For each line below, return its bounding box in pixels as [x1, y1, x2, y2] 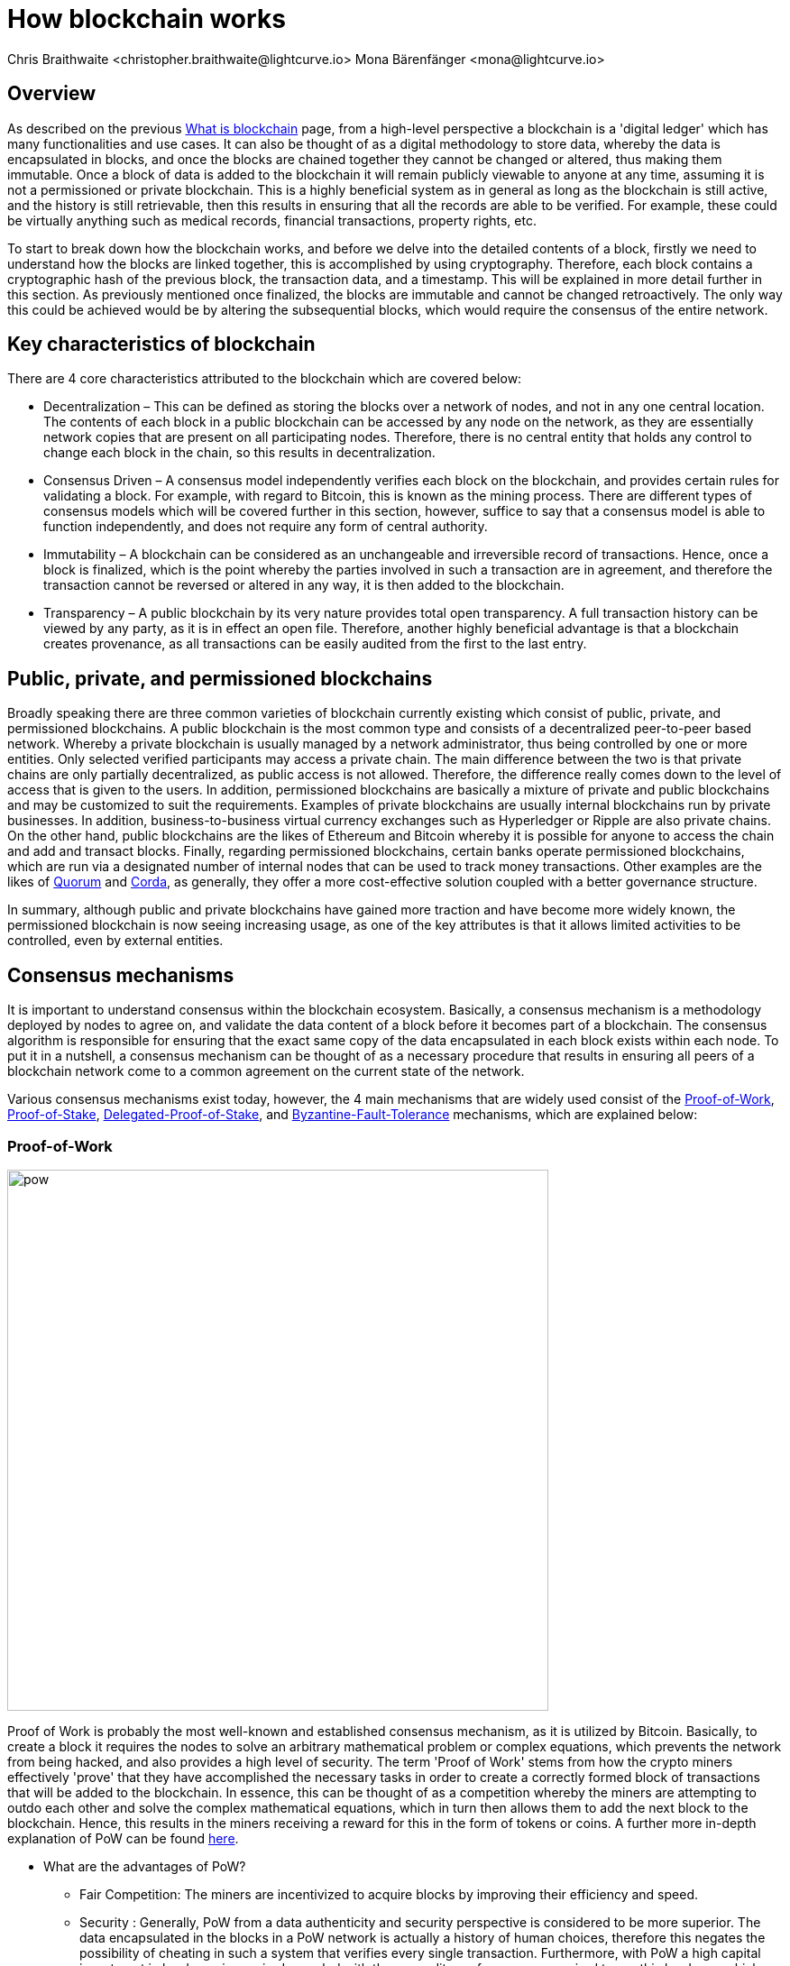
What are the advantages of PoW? [43, 1858, 246, 1874]
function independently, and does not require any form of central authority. [43, 519, 488, 535]
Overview [7, 82, 96, 106]
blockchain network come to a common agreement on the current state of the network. [7, 1063, 525, 1079]
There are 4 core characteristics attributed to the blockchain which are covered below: [7, 371, 522, 387]
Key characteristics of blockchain [7, 333, 316, 356]
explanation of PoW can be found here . [7, 1830, 239, 1846]
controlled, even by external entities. [7, 932, 224, 949]
